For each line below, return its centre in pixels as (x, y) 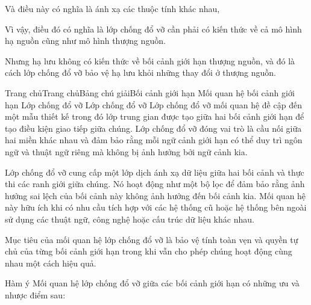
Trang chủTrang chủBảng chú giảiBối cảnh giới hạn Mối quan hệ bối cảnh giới (150, 92)
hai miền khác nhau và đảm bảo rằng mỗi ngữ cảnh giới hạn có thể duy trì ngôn (154, 140)
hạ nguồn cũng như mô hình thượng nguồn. (85, 41)
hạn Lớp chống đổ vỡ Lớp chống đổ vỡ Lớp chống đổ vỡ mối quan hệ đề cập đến (153, 104)
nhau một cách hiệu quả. (51, 263)
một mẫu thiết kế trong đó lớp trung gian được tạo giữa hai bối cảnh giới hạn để (155, 116)
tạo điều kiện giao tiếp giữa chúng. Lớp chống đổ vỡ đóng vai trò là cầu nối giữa (153, 128)
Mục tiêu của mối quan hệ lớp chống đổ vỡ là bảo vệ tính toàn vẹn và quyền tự (152, 239)
